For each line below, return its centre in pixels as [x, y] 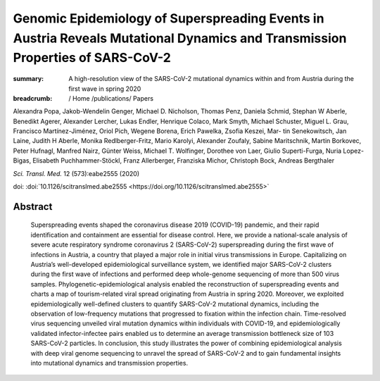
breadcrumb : [33, 98]
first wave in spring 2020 [105, 89]
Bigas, [22, 161]
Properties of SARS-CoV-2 [92, 58]
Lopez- [354, 151]
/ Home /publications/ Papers [111, 98]
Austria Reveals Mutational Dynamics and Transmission [180, 38]
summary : [28, 79]
